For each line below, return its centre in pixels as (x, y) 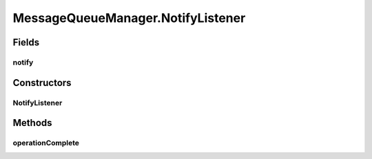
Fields (26, 42)
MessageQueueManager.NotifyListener (129, 18)
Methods (32, 123)
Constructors (42, 83)
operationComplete (46, 143)
